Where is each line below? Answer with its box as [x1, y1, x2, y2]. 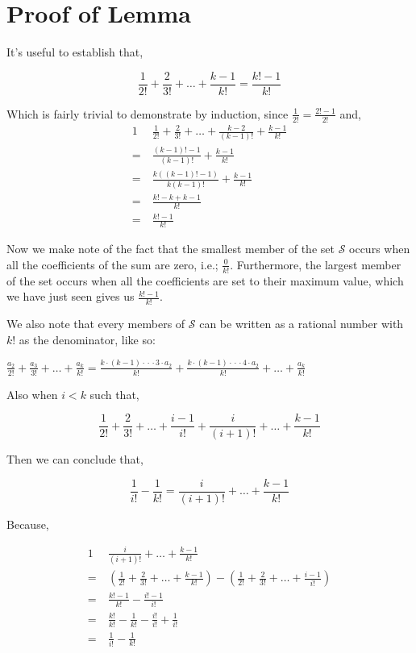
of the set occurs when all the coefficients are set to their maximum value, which [6, 272, 404, 289]
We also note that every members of [6, 315, 185, 332]
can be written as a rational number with [199, 315, 404, 332]
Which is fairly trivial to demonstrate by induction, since [6, 105, 289, 122]
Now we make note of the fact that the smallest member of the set [6, 240, 335, 257]
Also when [6, 385, 58, 402]
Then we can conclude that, [6, 451, 144, 468]
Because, [6, 515, 49, 532]
